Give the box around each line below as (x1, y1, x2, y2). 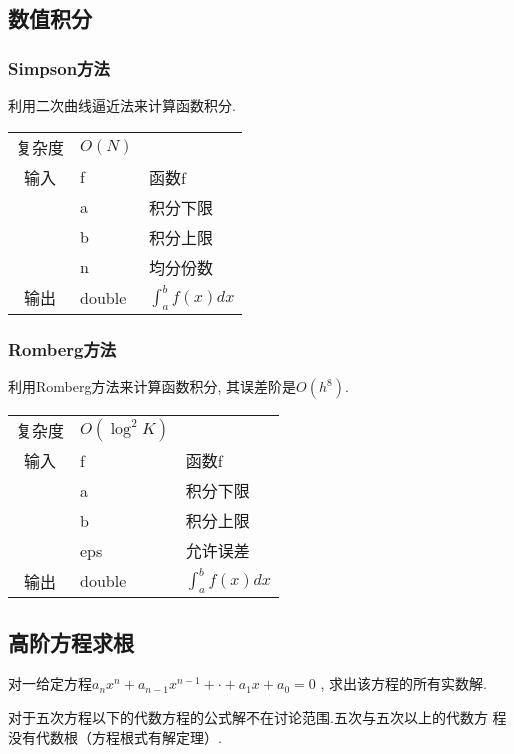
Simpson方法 (8, 55, 110, 80)
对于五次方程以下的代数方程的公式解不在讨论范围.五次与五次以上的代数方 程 (8, 706, 507, 727)
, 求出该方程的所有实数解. (320, 673, 487, 694)
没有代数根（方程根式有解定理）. (8, 726, 222, 747)
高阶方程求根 (8, 626, 134, 657)
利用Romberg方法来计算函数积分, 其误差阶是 (8, 376, 297, 396)
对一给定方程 (8, 673, 92, 694)
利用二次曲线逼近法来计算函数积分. (8, 95, 236, 115)
